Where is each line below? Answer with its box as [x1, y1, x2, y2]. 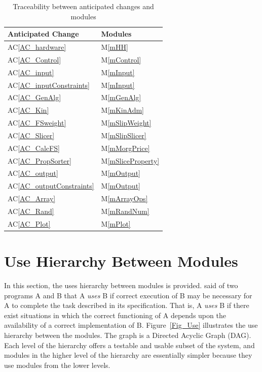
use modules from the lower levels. [4, 359, 110, 370]
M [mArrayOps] [101, 193, 148, 204]
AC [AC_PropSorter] [8, 155, 71, 166]
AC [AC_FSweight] [8, 117, 66, 128]
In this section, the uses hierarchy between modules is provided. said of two [4, 280, 238, 291]
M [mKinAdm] [101, 105, 144, 115]
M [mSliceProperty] [101, 155, 160, 166]
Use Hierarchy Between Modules [4, 251, 238, 271]
